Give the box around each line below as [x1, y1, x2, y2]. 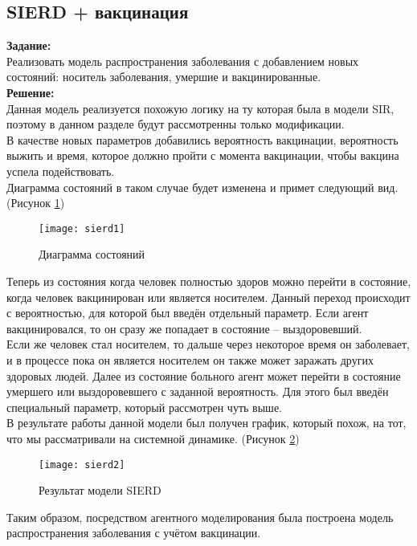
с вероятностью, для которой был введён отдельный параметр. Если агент [6, 304, 369, 321]
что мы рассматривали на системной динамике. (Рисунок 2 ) [6, 430, 300, 446]
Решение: [6, 84, 55, 100]
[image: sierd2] [39, 458, 125, 471]
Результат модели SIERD [39, 482, 161, 499]
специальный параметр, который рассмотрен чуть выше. [6, 398, 282, 415]
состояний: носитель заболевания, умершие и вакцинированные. [6, 68, 321, 85]
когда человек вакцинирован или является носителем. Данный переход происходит [6, 288, 411, 305]
